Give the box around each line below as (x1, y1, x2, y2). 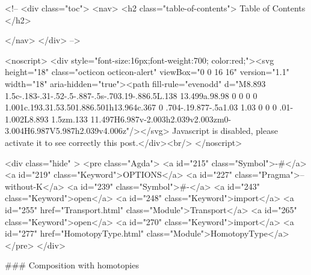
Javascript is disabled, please (172, 124, 278, 137)
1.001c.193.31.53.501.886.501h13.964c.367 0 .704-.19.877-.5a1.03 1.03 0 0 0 (5, 101, 277, 113)
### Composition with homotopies (5, 259, 139, 271)
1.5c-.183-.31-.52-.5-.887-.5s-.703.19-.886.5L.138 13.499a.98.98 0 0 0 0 (5, 89, 257, 101)
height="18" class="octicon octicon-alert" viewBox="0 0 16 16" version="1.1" (5, 65, 289, 78)
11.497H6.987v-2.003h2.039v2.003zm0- (90, 112, 232, 125)
